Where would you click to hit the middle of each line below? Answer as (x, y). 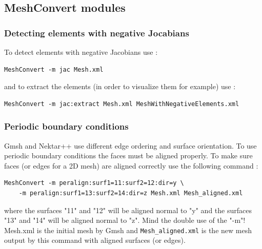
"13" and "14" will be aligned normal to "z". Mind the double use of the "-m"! (125, 220)
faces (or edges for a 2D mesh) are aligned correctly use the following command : (131, 165)
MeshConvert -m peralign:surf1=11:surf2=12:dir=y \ (94, 183)
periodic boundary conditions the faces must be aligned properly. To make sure (128, 155)
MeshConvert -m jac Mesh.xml (54, 69)
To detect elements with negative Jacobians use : (81, 52)
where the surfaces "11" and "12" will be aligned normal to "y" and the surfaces (128, 210)
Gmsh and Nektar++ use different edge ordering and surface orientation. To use (130, 145)
